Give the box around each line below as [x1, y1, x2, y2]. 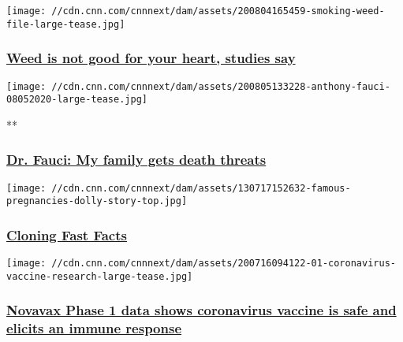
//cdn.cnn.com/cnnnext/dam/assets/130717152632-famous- [51, 182, 351, 194]
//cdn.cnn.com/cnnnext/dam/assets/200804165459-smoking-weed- [51, 6, 385, 17]
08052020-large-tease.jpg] [6, 94, 147, 106]
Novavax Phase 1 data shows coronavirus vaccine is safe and [6, 300, 397, 320]
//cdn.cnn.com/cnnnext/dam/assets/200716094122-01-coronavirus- [51, 258, 396, 270]
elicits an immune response [6, 318, 182, 338]
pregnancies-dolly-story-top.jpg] [6, 195, 188, 207]
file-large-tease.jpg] [6, 18, 125, 30]
